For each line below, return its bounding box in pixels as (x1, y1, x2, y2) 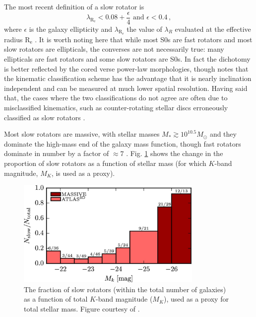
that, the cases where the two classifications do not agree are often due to (4, 92, 228, 103)
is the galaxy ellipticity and (29, 23, 113, 34)
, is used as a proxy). (51, 167, 115, 178)
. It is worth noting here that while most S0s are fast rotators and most (35, 34, 253, 44)
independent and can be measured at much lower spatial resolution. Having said (4, 82, 248, 93)
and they (209, 129, 237, 139)
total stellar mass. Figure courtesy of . (24, 303, 140, 314)
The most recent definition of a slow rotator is (4, 1, 144, 11)
